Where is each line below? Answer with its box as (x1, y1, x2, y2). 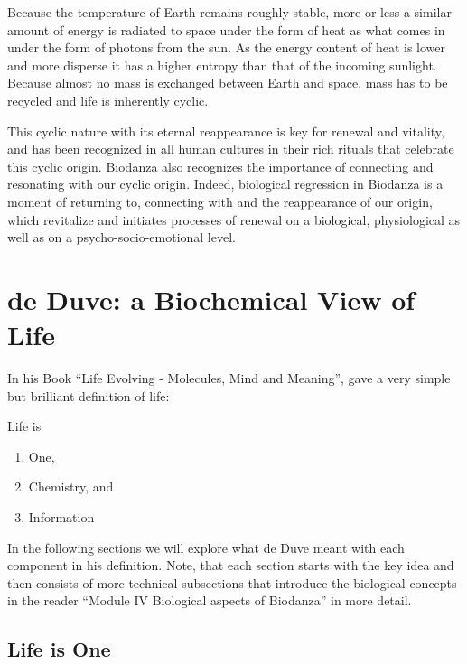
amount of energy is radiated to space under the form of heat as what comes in (7, 20, 445, 39)
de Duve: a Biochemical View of (7, 280, 416, 317)
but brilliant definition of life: (7, 386, 170, 405)
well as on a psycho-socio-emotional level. (7, 228, 236, 247)
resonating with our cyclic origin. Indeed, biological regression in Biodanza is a (7, 174, 444, 193)
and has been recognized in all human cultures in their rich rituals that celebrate (7, 139, 454, 158)
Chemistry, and (28, 477, 114, 496)
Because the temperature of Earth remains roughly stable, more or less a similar (7, 3, 452, 21)
